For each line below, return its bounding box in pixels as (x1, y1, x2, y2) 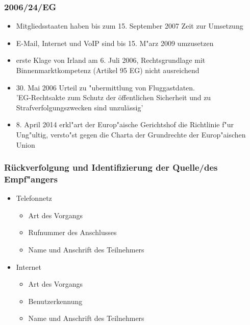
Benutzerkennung (28, 295, 83, 306)
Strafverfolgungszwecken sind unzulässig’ (16, 102, 143, 112)
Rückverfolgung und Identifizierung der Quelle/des (4, 161, 218, 174)
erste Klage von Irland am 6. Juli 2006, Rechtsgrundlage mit (16, 55, 206, 65)
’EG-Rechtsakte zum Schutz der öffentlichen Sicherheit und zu (16, 92, 211, 103)
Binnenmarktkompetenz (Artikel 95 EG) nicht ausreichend (16, 65, 199, 75)
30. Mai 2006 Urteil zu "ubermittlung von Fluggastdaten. (16, 82, 195, 92)
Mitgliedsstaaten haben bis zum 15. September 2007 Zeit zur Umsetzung (16, 20, 243, 31)
